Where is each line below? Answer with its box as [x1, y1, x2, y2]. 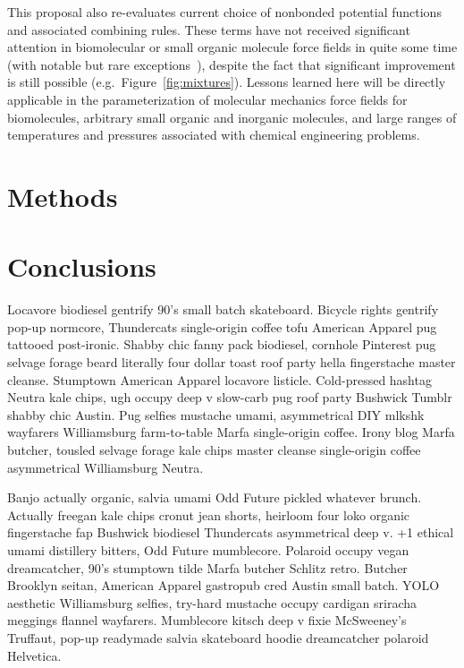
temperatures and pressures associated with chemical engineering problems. [7, 125, 420, 144]
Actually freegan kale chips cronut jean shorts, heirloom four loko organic [7, 505, 410, 524]
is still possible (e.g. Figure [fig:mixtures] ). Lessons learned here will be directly [7, 73, 446, 91]
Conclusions [7, 248, 156, 285]
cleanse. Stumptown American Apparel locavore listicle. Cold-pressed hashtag [7, 370, 432, 389]
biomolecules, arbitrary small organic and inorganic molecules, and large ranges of [7, 107, 457, 126]
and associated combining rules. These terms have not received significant [7, 20, 410, 39]
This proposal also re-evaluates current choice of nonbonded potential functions [7, 3, 442, 21]
